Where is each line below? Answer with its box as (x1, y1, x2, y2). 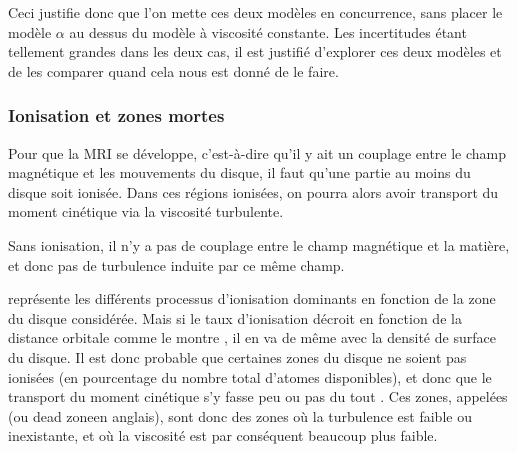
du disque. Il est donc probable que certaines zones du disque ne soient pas (8, 346, 467, 367)
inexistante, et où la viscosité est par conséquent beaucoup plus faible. (8, 425, 438, 446)
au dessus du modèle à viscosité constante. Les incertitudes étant (69, 21, 467, 42)
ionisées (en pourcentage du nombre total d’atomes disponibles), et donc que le (8, 366, 492, 387)
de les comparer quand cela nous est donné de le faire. (8, 60, 339, 81)
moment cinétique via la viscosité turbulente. (8, 201, 284, 222)
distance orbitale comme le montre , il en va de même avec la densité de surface (8, 327, 496, 348)
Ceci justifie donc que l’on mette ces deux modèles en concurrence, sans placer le (8, 2, 503, 22)
